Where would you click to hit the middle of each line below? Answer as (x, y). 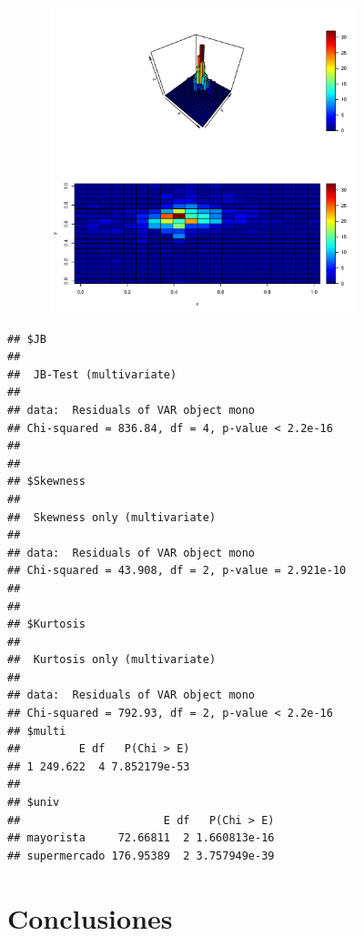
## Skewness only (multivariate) (112, 517)
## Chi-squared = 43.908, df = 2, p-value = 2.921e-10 (177, 571)
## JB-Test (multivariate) (92, 374)
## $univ (34, 803)
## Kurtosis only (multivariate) (112, 660)
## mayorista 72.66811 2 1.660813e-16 (141, 838)
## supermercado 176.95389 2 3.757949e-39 (141, 855)
